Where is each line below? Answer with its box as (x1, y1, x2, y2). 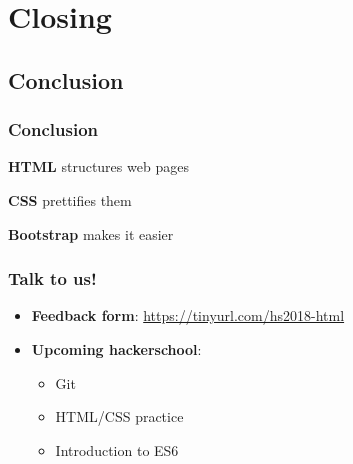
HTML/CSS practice (55, 406, 184, 427)
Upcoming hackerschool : (31, 338, 202, 359)
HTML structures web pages (8, 156, 189, 177)
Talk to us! (8, 266, 97, 291)
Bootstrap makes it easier (8, 223, 174, 244)
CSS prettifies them (8, 189, 132, 210)
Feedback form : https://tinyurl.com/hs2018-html (31, 305, 345, 326)
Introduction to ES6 (55, 439, 179, 460)
